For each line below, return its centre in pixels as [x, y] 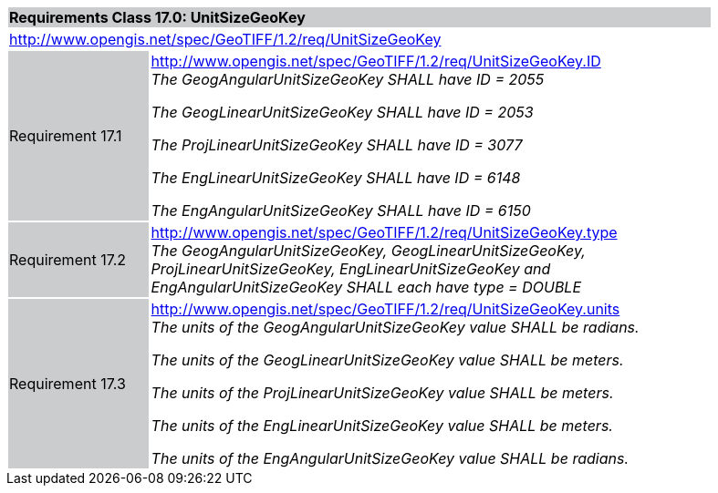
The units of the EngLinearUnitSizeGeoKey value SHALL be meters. [382, 426]
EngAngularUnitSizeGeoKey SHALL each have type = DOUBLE [366, 287]
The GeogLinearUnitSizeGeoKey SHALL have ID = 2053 [342, 112]
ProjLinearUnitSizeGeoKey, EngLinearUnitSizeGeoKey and [351, 269]
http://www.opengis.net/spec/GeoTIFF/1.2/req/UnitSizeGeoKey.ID [376, 61]
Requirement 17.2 [68, 260]
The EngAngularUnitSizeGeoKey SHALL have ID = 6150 [341, 211]
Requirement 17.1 [66, 136]
